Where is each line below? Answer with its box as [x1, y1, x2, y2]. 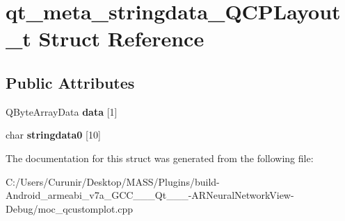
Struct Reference [38, 24, 204, 53]
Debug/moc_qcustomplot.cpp [6, 201, 134, 215]
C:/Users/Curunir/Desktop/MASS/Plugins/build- [6, 174, 220, 188]
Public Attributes [6, 71, 135, 93]
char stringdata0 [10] [6, 127, 101, 142]
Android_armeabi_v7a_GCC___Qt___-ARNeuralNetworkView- [6, 188, 294, 202]
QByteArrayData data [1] [6, 104, 118, 118]
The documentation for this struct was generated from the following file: [6, 150, 314, 165]
